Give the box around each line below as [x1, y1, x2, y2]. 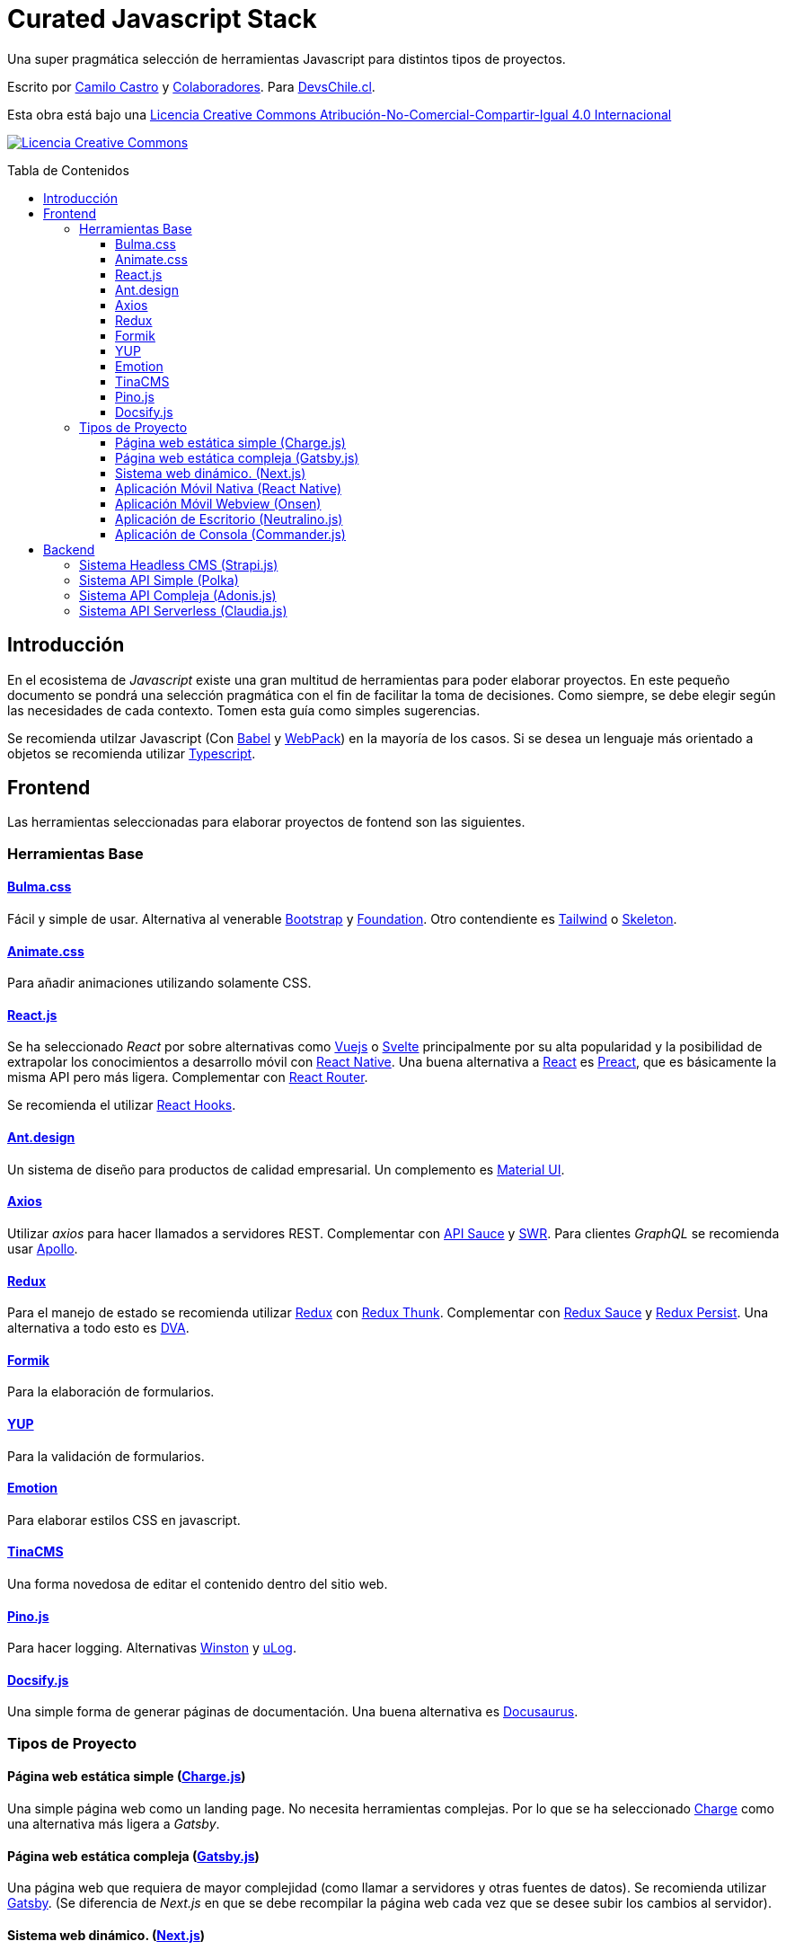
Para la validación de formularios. [7, 1448, 205, 1464]
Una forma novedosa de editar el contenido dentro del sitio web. [7, 1576, 388, 1591]
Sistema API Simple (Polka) [79, 572, 239, 588]
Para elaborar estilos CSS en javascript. [7, 1511, 241, 1528]
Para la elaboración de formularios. [7, 1384, 215, 1400]
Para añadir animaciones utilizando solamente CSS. [7, 975, 312, 991]
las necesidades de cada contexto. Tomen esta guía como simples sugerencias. [7, 702, 481, 718]
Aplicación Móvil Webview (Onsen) [115, 495, 322, 511]
